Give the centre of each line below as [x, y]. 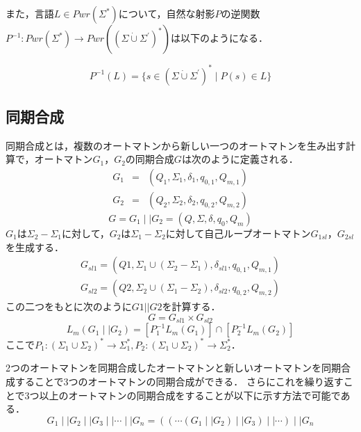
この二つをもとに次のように [69, 306]
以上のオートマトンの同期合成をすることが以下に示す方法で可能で [190, 395]
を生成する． [35, 247]
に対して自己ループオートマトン [238, 233]
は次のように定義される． [240, 159]
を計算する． [191, 306]
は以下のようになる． [219, 38]
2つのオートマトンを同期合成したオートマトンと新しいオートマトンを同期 [173, 368]
